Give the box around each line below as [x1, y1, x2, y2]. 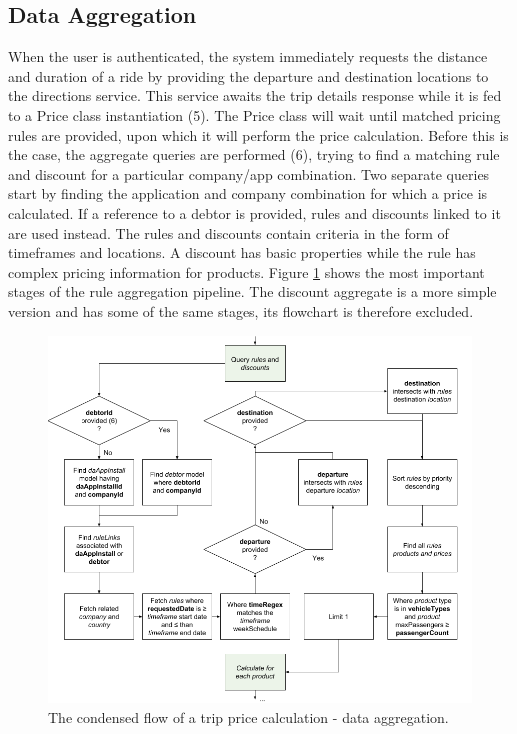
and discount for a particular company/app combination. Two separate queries [8, 163, 490, 184]
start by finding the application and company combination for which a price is [8, 183, 488, 204]
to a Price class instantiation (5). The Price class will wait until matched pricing [8, 104, 501, 125]
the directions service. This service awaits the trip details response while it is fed [8, 85, 502, 106]
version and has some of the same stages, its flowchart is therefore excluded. [8, 300, 474, 321]
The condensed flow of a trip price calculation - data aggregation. [48, 706, 449, 727]
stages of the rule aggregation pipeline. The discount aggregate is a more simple [8, 281, 497, 302]
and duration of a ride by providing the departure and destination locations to [8, 65, 489, 86]
